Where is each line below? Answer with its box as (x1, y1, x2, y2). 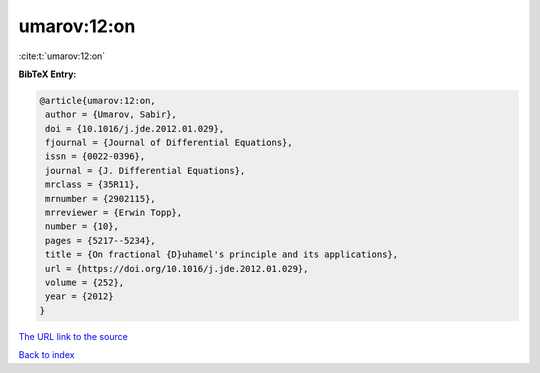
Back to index (18, 349, 75, 361)
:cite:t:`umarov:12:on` (18, 50, 106, 62)
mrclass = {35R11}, (45, 179, 140, 190)
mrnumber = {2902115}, (45, 193, 157, 204)
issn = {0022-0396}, (45, 151, 146, 162)
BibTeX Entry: (18, 68, 77, 80)
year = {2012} (45, 291, 114, 302)
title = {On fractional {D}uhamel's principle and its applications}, (45, 249, 399, 260)
